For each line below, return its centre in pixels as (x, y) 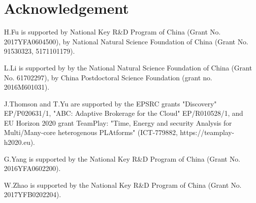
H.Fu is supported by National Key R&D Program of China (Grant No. (112, 32)
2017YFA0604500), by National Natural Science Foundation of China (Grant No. (126, 41)
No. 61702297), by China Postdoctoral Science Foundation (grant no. (108, 77)
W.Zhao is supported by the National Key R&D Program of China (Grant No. (123, 185)
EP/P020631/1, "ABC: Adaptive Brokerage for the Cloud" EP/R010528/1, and (124, 113)
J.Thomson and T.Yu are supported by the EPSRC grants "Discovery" (110, 103)
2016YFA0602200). (32, 168)
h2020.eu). (20, 142)
